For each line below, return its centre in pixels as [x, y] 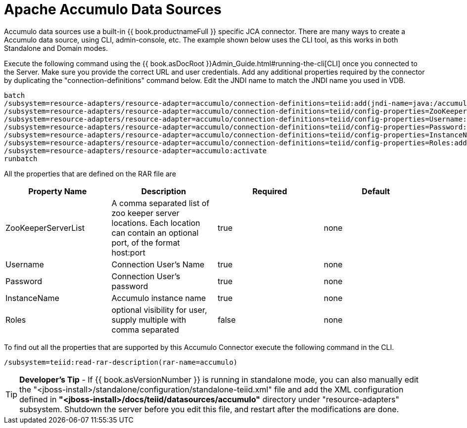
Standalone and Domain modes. [56, 48]
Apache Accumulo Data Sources [113, 9]
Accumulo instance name [159, 298]
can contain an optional [155, 233]
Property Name [58, 191]
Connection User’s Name [158, 264]
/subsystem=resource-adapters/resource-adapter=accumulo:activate [136, 150]
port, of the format [146, 242]
